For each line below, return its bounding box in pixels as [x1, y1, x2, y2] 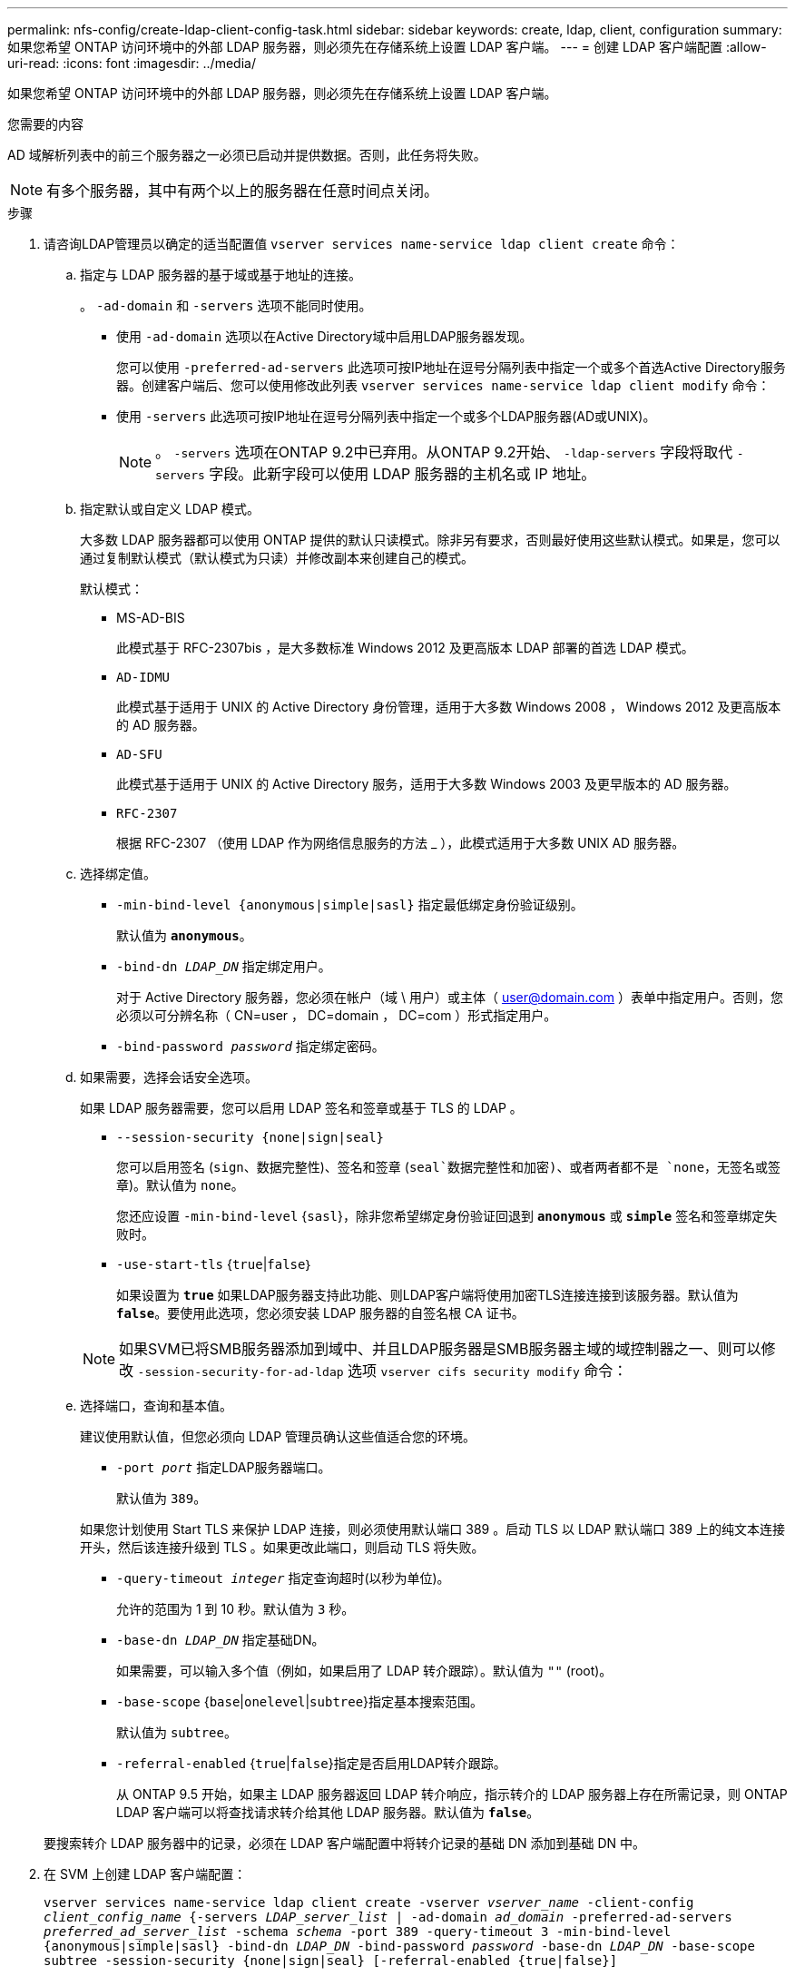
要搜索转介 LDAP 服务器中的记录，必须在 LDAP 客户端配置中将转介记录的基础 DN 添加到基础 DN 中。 [44, 1835, 646, 1851]
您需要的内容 [7, 116, 83, 132]
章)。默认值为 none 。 [116, 1177, 244, 1193]
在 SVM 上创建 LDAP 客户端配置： [44, 1866, 247, 1882]
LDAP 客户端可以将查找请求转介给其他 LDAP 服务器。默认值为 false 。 [116, 1804, 540, 1820]
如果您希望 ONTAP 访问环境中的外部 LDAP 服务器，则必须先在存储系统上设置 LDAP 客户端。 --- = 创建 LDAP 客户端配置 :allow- [7, 39, 767, 54]
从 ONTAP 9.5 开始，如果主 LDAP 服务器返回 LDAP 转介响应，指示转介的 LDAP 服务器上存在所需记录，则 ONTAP [116, 1786, 788, 1802]
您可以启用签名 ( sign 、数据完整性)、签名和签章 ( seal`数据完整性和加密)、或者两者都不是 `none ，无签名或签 [116, 1159, 781, 1175]
